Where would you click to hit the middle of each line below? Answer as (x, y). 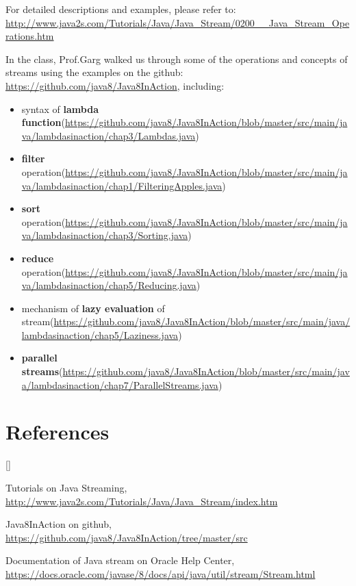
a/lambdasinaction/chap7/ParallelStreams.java (120, 384)
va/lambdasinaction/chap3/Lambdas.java (109, 135)
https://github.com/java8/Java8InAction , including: (115, 85)
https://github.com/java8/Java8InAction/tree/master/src (127, 537)
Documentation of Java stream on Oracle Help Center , (120, 560)
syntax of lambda (60, 109)
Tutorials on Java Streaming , (66, 487)
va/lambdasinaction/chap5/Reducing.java (109, 285)
